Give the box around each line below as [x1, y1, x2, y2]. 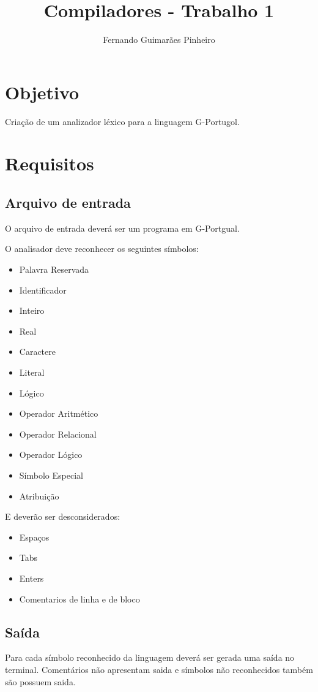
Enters [19, 571, 44, 584]
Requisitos [5, 151, 94, 176]
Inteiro [19, 304, 45, 317]
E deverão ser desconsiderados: [5, 510, 120, 523]
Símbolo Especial [19, 468, 83, 481]
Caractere [19, 345, 56, 358]
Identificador [19, 283, 67, 296]
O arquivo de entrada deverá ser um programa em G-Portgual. [5, 221, 240, 234]
